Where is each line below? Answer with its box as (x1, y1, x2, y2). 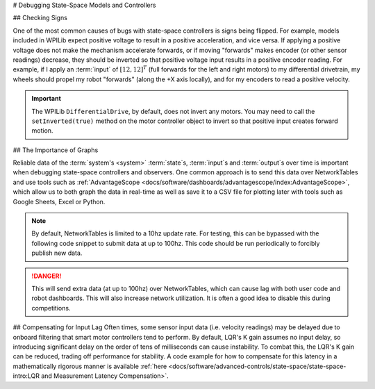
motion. (31, 126, 53, 135)
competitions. (31, 304, 71, 312)
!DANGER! (31, 272, 62, 280)
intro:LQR (12, 372, 40, 380)
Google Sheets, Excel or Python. (12, 197, 106, 206)
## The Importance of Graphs (12, 146, 99, 154)
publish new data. (31, 249, 83, 257)
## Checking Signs (12, 14, 67, 22)
